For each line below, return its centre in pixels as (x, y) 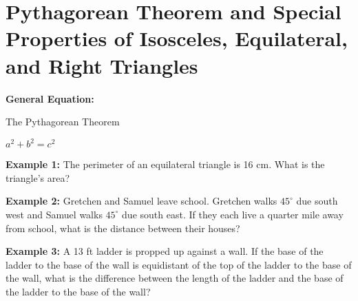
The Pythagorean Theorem (63, 122)
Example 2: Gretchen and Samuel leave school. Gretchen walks (141, 201)
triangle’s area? (38, 177)
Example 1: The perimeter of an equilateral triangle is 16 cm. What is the (165, 164)
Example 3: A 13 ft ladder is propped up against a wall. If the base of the (165, 251)
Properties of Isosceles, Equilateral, (177, 38)
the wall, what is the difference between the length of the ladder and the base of (175, 278)
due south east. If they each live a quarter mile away (233, 214)
